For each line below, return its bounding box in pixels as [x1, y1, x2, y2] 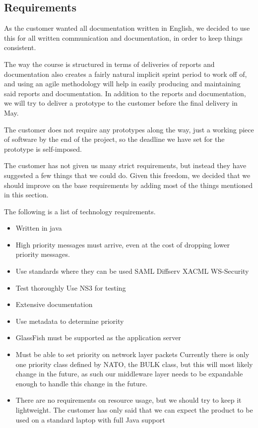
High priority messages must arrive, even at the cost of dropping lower [15, 239, 230, 249]
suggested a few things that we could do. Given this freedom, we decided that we [4, 170, 251, 180]
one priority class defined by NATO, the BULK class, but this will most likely [15, 359, 253, 369]
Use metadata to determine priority [15, 315, 124, 326]
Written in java [15, 223, 62, 233]
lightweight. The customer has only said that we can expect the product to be [15, 405, 253, 415]
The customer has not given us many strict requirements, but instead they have [4, 160, 247, 171]
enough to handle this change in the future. [15, 378, 148, 388]
